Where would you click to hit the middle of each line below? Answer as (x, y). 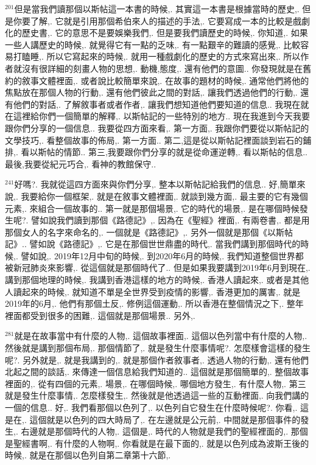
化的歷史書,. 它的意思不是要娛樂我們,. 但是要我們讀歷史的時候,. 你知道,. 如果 (156, 33)
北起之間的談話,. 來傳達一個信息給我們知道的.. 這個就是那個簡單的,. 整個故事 (157, 372)
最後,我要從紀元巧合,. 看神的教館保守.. (81, 163)
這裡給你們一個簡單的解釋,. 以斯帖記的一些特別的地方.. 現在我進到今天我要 (161, 116)
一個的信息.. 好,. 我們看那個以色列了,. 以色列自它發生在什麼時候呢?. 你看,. (151, 407)
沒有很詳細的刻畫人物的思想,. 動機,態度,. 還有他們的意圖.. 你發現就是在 (162, 68)
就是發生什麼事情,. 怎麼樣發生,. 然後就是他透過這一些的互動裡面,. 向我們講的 (157, 395)
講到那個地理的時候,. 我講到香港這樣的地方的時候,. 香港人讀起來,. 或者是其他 (157, 280)
